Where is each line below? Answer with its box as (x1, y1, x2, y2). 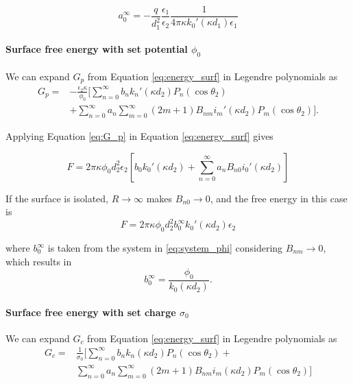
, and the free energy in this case (210, 191, 348, 205)
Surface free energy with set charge (5, 304, 176, 319)
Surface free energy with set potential (5, 42, 188, 56)
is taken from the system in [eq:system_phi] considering (47, 241, 283, 255)
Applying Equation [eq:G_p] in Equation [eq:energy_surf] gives (5, 128, 273, 143)
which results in (5, 254, 72, 268)
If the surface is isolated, (5, 191, 108, 205)
